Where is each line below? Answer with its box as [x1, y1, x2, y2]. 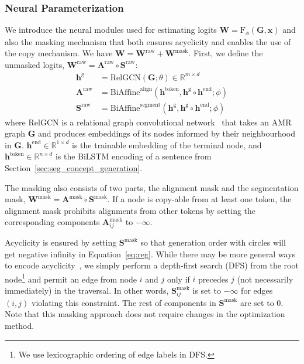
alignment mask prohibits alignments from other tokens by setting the [5, 204, 256, 216]
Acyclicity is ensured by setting [5, 236, 117, 249]
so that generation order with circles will [140, 236, 286, 249]
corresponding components [5, 216, 100, 228]
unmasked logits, [5, 58, 65, 70]
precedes [198, 273, 229, 285]
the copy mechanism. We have [5, 47, 113, 59]
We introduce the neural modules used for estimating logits [5, 23, 217, 36]
